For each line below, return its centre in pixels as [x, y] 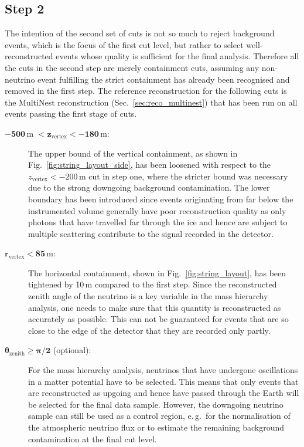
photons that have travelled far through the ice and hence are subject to [158, 222]
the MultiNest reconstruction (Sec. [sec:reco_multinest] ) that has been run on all [151, 102]
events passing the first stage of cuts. [71, 114]
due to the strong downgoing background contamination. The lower [149, 187]
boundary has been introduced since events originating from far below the [161, 199]
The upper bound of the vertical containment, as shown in [133, 153]
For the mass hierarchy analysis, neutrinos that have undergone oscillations [163, 370]
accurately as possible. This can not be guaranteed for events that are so [158, 319]
